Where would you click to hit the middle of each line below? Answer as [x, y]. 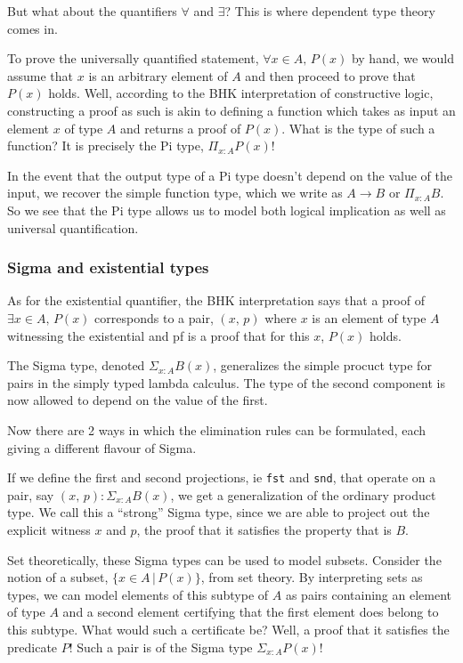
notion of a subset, [58, 577]
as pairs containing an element [369, 594]
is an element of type [369, 317]
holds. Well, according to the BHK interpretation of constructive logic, [241, 93]
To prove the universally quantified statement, [133, 58]
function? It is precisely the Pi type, [106, 146]
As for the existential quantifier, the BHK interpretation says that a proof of [216, 300]
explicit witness [49, 529]
